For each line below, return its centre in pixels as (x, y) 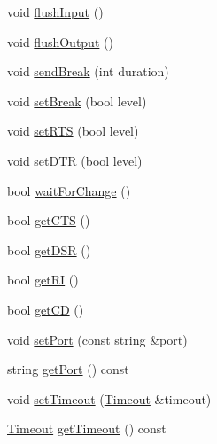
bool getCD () (46, 309)
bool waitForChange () (69, 190)
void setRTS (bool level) (73, 131)
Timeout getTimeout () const (87, 428)
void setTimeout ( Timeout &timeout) (109, 398)
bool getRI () (43, 280)
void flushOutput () (60, 41)
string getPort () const (68, 369)
